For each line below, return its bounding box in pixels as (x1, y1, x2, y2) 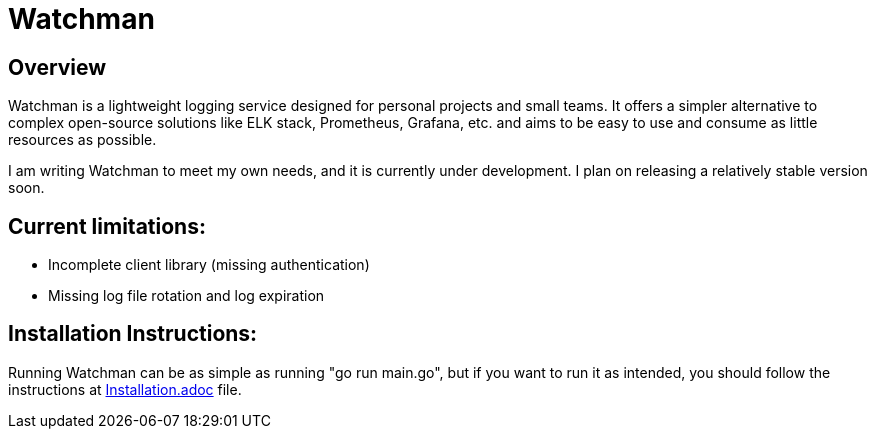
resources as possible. (8, 131, 157, 149)
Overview (8, 54, 107, 80)
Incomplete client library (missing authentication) (48, 256, 370, 274)
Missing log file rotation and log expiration (48, 287, 325, 305)
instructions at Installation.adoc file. (8, 380, 242, 398)
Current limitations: (8, 213, 206, 239)
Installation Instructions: (8, 321, 258, 347)
